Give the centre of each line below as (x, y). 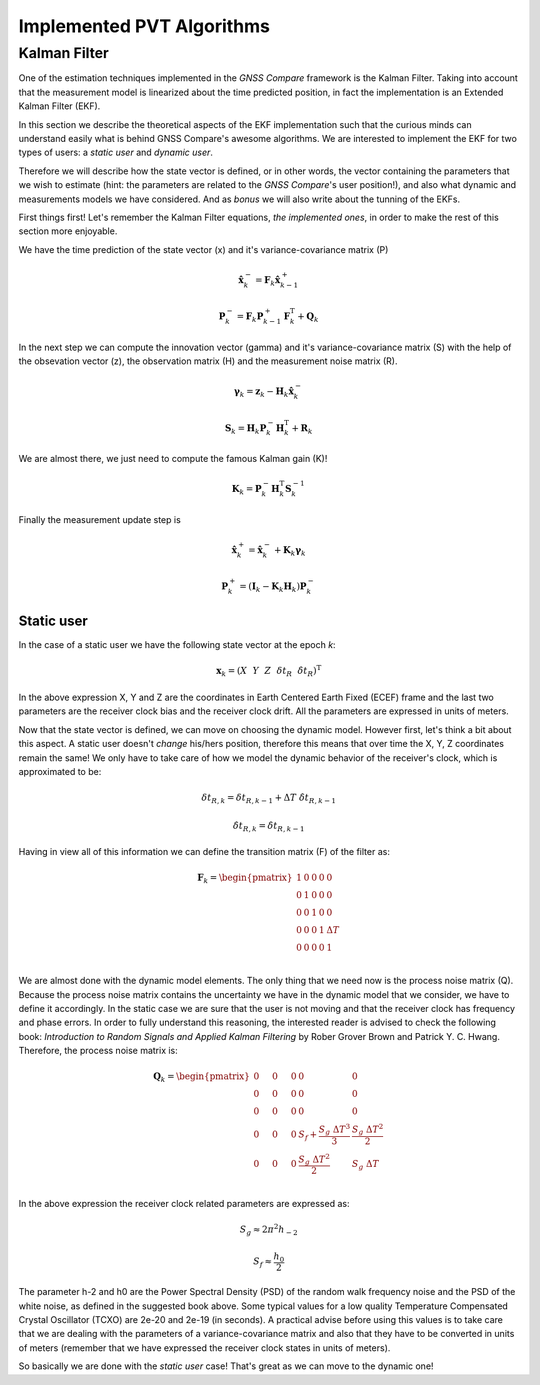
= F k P (250, 317)
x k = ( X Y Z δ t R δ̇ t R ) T (269, 671)
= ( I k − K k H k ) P (272, 587)
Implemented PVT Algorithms (144, 26)
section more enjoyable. (68, 231)
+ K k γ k (290, 551)
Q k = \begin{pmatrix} (201, 1078)
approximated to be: (60, 771)
